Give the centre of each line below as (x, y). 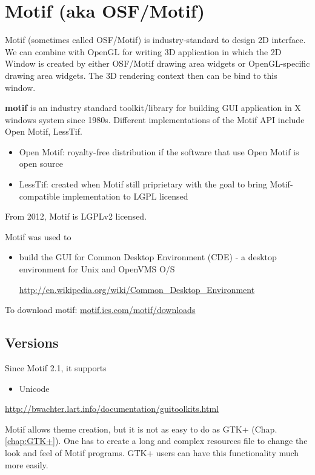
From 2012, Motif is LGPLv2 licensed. (76, 216)
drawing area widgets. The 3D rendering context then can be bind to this (141, 75)
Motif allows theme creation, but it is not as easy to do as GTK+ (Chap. (141, 429)
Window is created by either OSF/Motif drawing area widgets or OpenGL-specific (157, 63)
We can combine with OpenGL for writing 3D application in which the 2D (143, 51)
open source (41, 163)
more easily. (27, 464)
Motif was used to (38, 236)
